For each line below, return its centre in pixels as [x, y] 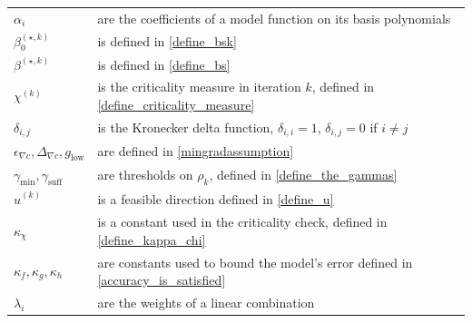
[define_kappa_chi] [152, 239]
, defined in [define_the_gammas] [303, 175]
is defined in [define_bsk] [167, 41]
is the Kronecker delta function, [186, 127]
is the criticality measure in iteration [199, 87]
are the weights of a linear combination [206, 303]
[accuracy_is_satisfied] [162, 280]
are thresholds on [145, 175]
